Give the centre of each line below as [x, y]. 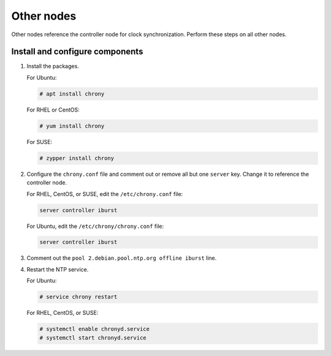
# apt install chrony [72, 94]
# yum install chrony [72, 126]
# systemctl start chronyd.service [93, 338]
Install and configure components [77, 52]
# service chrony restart [78, 297]
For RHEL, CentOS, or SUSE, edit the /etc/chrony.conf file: [105, 194]
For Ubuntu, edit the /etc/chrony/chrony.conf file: [95, 226]
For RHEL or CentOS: [53, 110]
